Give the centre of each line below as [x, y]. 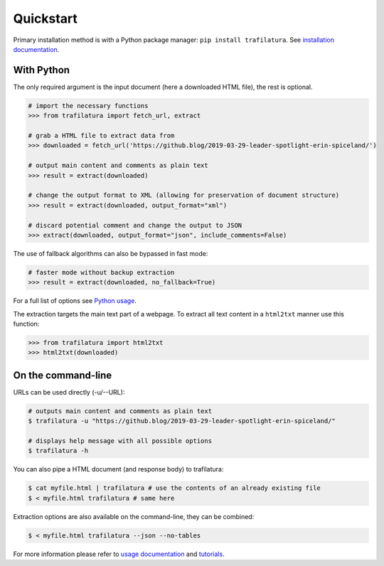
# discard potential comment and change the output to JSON [135, 225]
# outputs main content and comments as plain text [120, 411]
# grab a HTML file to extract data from [101, 135]
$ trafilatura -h [58, 451]
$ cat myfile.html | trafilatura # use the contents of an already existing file [175, 488]
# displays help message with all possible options [120, 441]
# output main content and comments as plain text [118, 166]
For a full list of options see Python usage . [75, 301]
